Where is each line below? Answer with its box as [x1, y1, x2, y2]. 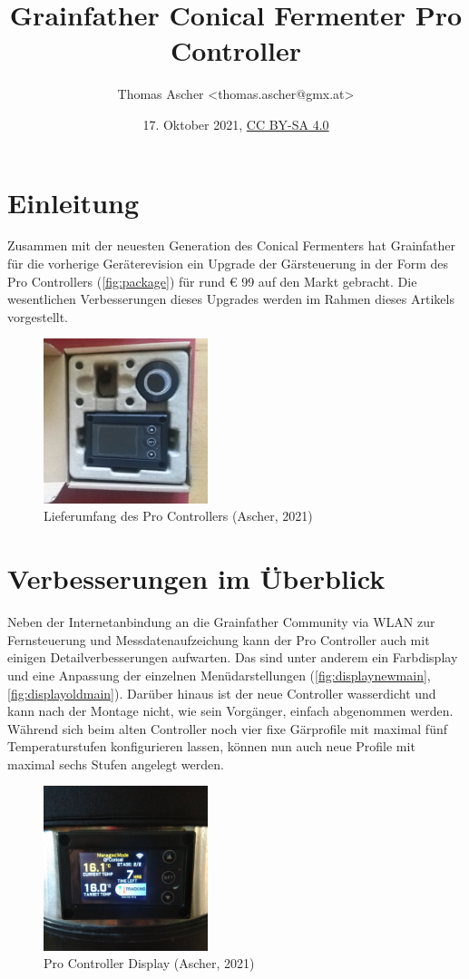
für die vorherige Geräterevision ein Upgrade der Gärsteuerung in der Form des [7, 254, 449, 273]
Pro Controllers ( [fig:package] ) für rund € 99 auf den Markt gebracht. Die [7, 271, 417, 290]
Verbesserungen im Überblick [7, 560, 386, 597]
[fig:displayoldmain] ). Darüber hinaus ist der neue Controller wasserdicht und [7, 683, 436, 702]
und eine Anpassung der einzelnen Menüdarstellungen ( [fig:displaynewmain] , [7, 665, 431, 684]
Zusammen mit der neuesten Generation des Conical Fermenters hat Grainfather [7, 236, 456, 255]
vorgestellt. [7, 307, 69, 326]
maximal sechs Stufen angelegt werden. [7, 754, 224, 773]
